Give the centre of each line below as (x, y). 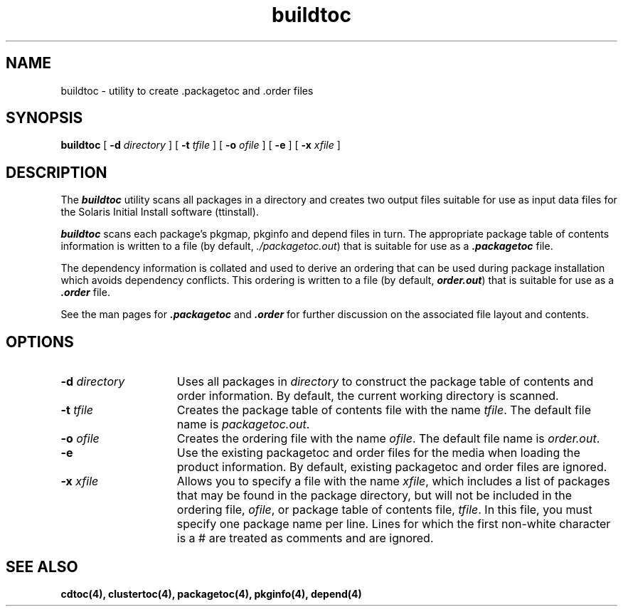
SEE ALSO (42, 566)
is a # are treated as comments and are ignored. (305, 538)
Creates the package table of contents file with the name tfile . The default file (384, 410)
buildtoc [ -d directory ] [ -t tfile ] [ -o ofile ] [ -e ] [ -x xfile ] (201, 145)
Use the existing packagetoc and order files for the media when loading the (378, 453)
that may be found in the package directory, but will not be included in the (374, 496)
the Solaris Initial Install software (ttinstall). (160, 212)
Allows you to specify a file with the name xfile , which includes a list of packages (393, 481)
